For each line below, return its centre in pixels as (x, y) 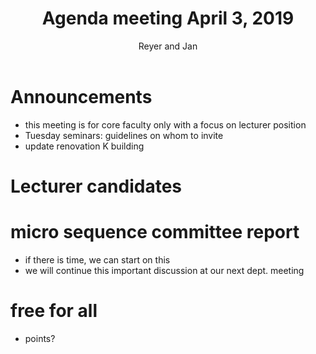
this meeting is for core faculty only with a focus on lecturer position (165, 124)
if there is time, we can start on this (97, 259)
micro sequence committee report (155, 232)
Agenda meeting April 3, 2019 (168, 18)
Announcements (81, 96)
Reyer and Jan (168, 46)
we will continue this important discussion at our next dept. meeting (164, 270)
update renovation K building (84, 146)
